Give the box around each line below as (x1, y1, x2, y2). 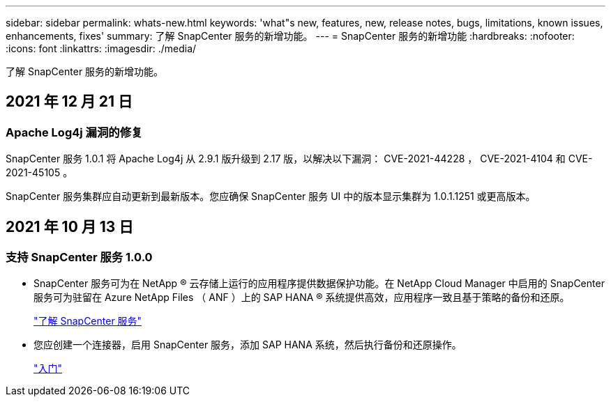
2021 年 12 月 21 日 (6, 93, 133, 111)
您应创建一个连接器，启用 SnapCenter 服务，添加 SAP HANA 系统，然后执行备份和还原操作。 (33, 339, 462, 351)
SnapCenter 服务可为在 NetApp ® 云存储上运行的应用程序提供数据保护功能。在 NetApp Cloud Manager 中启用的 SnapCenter (33, 277, 605, 290)
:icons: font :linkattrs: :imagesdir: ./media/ (6, 42, 197, 54)
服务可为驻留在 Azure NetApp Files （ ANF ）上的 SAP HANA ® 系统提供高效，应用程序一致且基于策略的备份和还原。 (33, 291, 570, 304)
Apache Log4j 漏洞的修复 (6, 125, 143, 139)
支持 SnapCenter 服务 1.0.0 (6, 250, 153, 265)
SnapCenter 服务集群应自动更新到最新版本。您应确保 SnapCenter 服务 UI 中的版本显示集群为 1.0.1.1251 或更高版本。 (6, 190, 536, 203)
